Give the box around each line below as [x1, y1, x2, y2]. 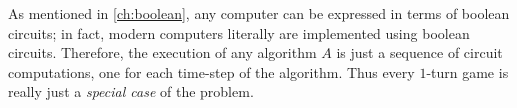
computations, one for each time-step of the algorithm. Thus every [8, 61, 415, 82]
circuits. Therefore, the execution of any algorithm [8, 42, 317, 63]
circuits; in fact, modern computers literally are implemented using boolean [8, 22, 470, 43]
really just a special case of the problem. [8, 81, 254, 102]
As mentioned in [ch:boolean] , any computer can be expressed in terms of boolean [8, 3, 510, 23]
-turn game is [426, 61, 509, 82]
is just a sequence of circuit [336, 42, 503, 63]
